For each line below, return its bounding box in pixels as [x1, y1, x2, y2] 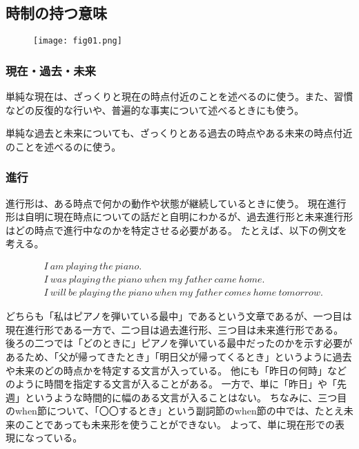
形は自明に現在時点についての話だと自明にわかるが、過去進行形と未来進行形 [6, 209, 353, 224]
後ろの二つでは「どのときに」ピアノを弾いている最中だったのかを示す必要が [6, 336, 353, 350]
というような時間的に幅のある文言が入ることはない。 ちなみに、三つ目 [24, 390, 347, 404]
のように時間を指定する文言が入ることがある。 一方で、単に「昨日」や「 [6, 376, 338, 391]
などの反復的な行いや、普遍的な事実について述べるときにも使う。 [6, 102, 304, 117]
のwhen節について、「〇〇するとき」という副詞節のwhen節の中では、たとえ [6, 403, 344, 418]
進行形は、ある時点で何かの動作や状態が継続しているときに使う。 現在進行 [6, 195, 347, 210]
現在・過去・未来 [6, 61, 96, 79]
